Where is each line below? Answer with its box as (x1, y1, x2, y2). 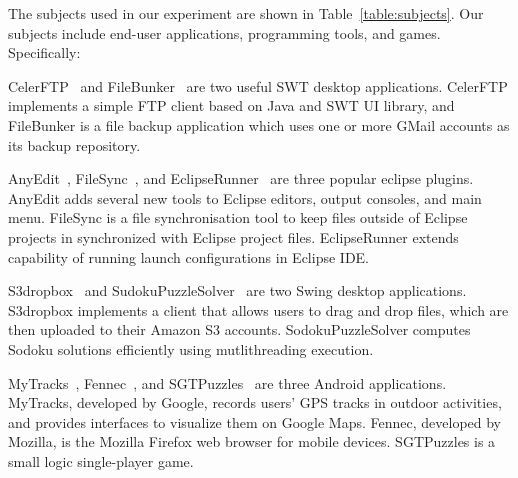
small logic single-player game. (8, 450, 194, 471)
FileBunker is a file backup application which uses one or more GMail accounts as (8, 114, 510, 135)
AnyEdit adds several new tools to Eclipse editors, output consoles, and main (8, 187, 482, 208)
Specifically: (8, 42, 81, 63)
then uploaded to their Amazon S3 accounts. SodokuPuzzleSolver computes (8, 319, 471, 340)
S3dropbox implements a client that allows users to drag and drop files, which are (8, 299, 509, 320)
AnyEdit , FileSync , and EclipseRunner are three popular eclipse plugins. (8, 168, 474, 189)
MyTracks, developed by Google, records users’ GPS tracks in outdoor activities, (8, 392, 502, 413)
